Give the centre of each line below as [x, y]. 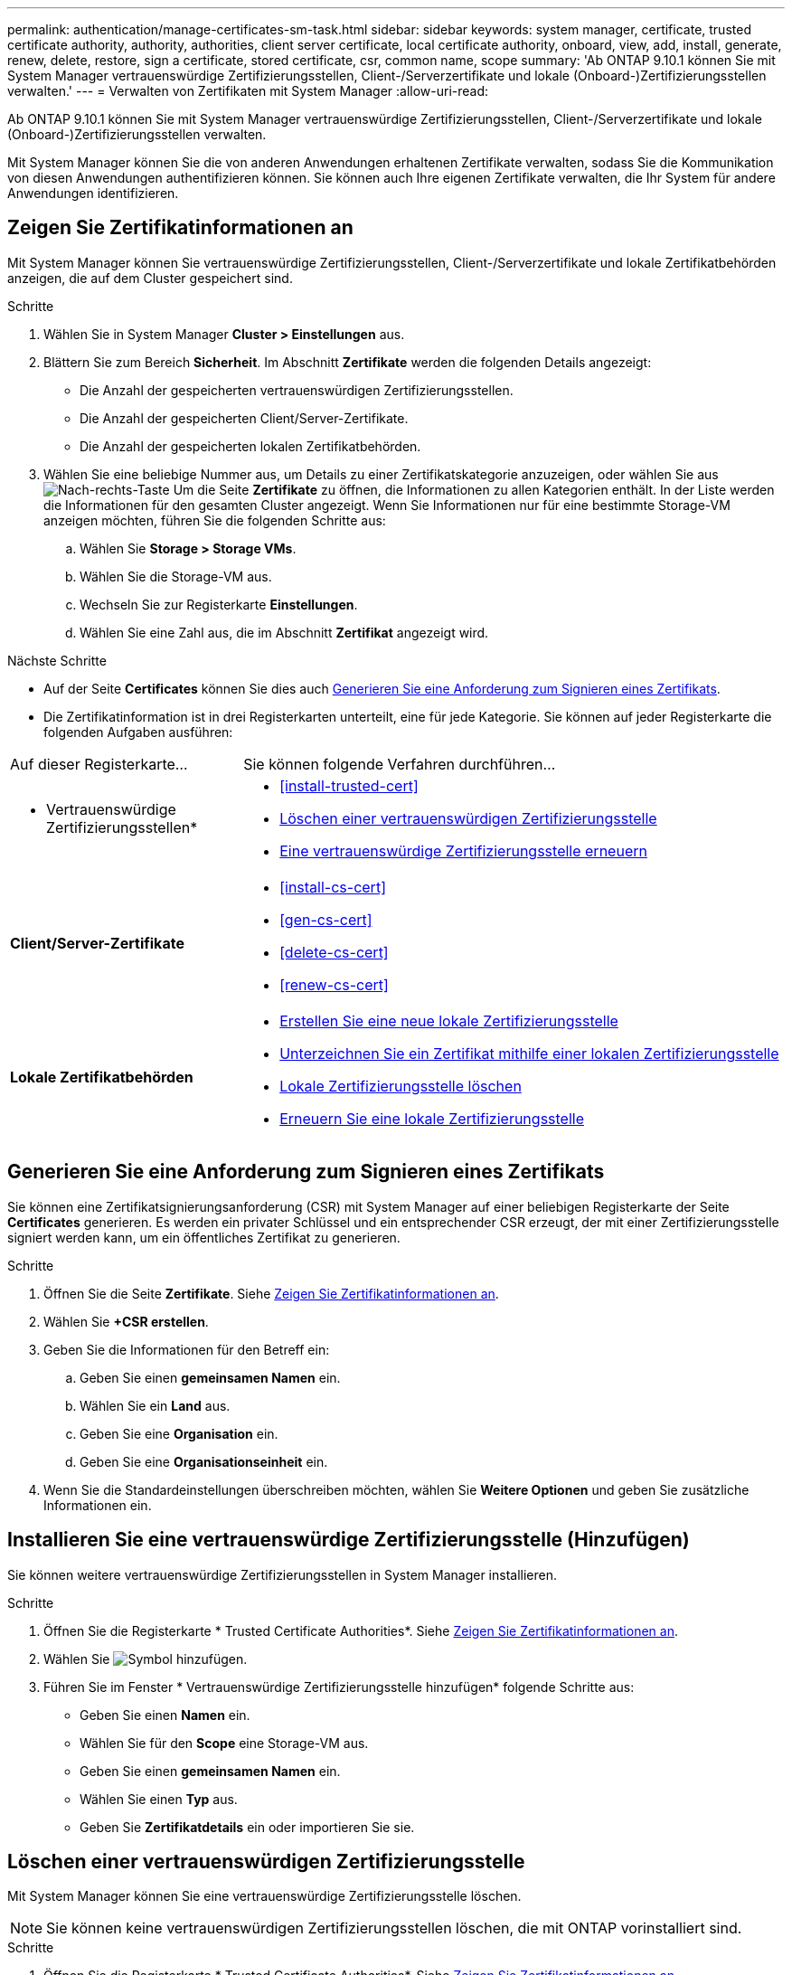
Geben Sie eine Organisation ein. [179, 1433]
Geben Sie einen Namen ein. [165, 1715]
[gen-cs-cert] [326, 919]
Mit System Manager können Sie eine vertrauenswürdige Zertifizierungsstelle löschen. [264, 1896]
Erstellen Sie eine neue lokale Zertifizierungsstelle [449, 1021]
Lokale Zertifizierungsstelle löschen [401, 1086]
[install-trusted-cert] [349, 785]
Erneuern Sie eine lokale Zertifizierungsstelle [432, 1118]
